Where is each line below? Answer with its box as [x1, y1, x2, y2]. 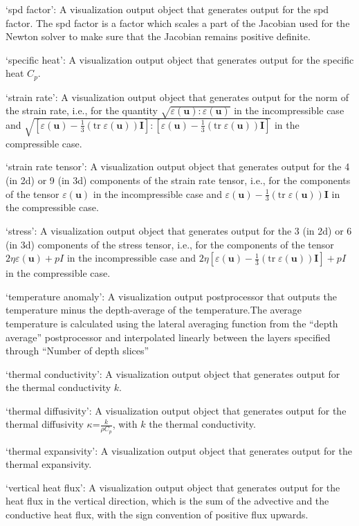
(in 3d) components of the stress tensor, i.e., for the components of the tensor [6, 237, 334, 251]
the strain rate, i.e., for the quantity [6, 103, 158, 118]
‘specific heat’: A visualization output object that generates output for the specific [6, 52, 354, 66]
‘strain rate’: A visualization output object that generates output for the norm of [6, 89, 349, 104]
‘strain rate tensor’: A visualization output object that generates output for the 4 [6, 159, 350, 174]
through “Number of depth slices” [6, 343, 149, 358]
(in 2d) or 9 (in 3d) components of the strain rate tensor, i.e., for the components [6, 172, 351, 187]
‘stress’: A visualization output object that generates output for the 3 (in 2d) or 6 [6, 223, 352, 237]
